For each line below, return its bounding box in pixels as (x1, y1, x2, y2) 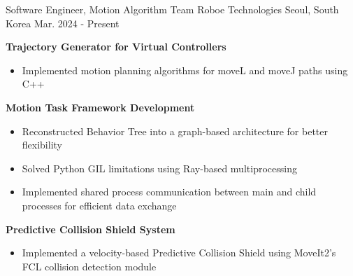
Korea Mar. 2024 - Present (6, 15, 120, 30)
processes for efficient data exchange (22, 198, 177, 212)
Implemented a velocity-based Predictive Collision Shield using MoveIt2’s (22, 245, 336, 260)
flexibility (22, 137, 62, 152)
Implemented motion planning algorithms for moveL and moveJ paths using (22, 62, 348, 77)
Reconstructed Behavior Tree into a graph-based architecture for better (22, 123, 328, 138)
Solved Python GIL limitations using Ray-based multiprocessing (22, 160, 297, 175)
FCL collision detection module (22, 258, 157, 273)
